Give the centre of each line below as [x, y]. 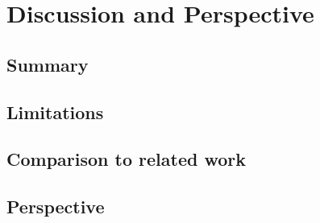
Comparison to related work [126, 159]
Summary [48, 64]
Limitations [55, 111]
